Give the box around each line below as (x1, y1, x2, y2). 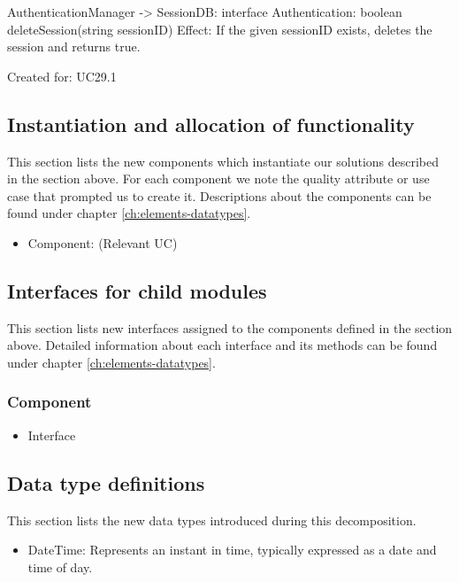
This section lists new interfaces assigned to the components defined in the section (7, 318, 453, 337)
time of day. (27, 557, 93, 576)
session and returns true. (7, 37, 141, 56)
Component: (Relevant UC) (27, 233, 178, 252)
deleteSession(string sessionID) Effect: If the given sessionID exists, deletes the (7, 19, 432, 38)
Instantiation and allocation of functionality (7, 110, 415, 137)
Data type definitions (7, 469, 205, 496)
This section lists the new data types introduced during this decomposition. (7, 510, 417, 529)
